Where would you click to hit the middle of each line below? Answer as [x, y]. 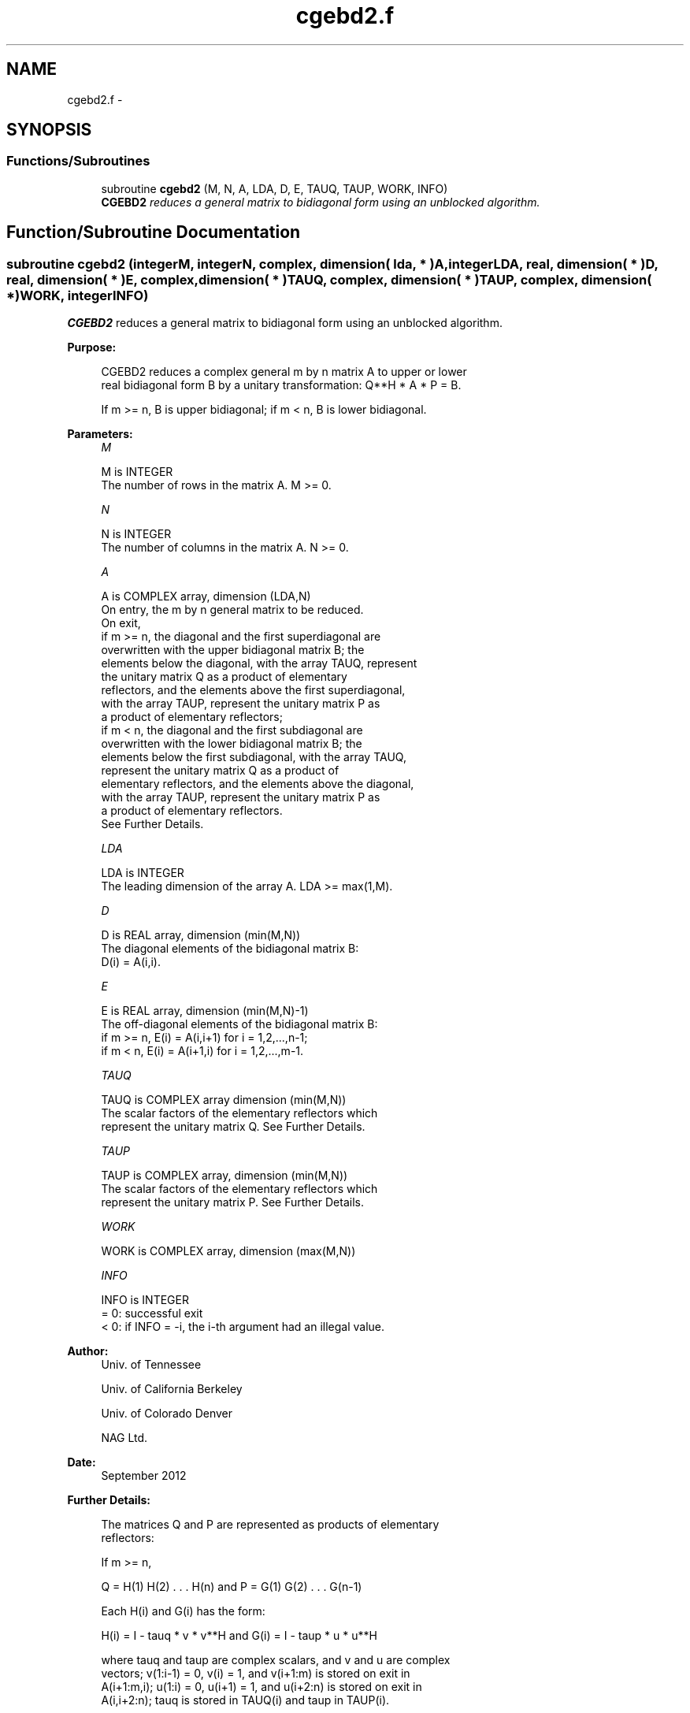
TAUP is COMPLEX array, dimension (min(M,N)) [224, 1176]
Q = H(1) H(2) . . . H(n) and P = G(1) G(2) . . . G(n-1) [232, 1587]
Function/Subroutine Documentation [154, 232]
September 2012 [144, 1476]
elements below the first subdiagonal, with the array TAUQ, [254, 757]
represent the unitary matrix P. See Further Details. [232, 1202]
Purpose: [92, 347]
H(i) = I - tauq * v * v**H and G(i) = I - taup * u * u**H [239, 1636]
